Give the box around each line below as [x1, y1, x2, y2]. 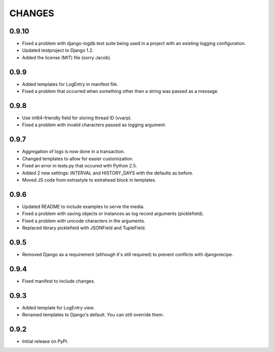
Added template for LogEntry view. [22, 304, 95, 310]
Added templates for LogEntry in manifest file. [22, 81, 119, 87]
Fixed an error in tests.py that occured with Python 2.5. [22, 163, 137, 169]
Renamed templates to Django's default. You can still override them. [22, 312, 164, 318]
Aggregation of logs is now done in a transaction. [22, 149, 125, 155]
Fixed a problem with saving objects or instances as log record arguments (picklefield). [22, 210, 204, 217]
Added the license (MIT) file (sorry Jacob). [22, 54, 112, 60]
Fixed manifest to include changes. [22, 278, 95, 284]
